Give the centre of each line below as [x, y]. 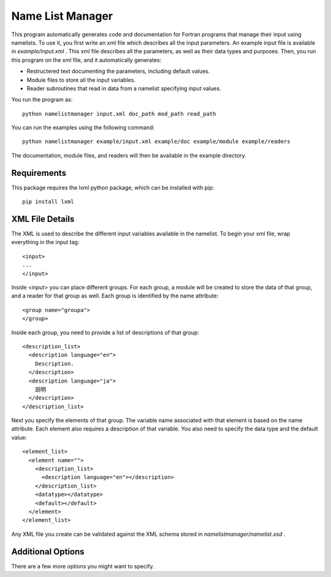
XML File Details [43, 219]
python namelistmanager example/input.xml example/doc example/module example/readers [156, 142]
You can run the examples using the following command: [83, 128]
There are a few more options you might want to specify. [83, 566]
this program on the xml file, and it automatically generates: [86, 60]
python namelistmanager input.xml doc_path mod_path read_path [119, 114]
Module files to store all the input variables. [81, 80]
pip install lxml [48, 202]
